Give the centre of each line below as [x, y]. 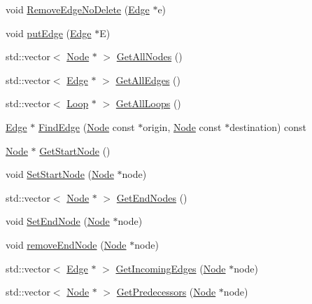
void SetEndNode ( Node [58, 221]
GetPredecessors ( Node [166, 292]
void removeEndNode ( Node [66, 244]
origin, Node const [182, 126]
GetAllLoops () [148, 103]
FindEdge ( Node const [86, 126]
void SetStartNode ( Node [60, 174]
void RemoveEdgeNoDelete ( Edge [78, 9]
